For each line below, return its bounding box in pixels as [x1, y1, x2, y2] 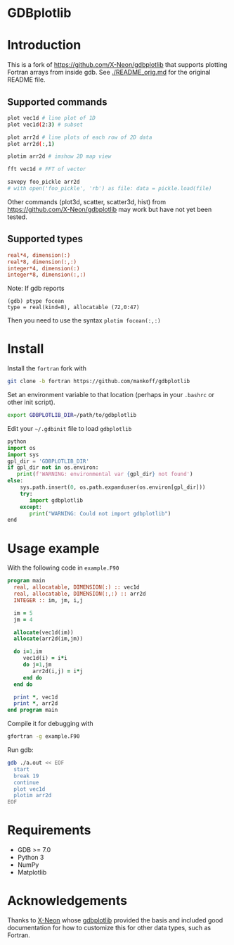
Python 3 [17, 853, 44, 862]
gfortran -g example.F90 [7, 733, 80, 740]
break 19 [13, 772, 39, 780]
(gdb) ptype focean [7, 298, 65, 305]
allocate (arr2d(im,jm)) [13, 635, 83, 642]
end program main [7, 706, 58, 714]
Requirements [7, 822, 91, 839]
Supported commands [7, 96, 108, 108]
